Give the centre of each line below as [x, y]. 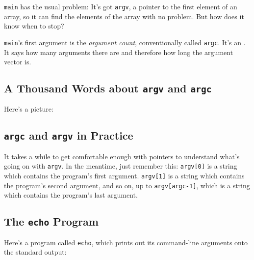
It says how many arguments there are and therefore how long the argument [119, 52]
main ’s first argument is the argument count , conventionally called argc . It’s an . [125, 42]
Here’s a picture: [29, 109]
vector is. [18, 62]
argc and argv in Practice [69, 135]
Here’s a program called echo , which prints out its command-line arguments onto [126, 242]
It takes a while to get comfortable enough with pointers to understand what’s [122, 156]
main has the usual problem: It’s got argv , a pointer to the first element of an [121, 6]
